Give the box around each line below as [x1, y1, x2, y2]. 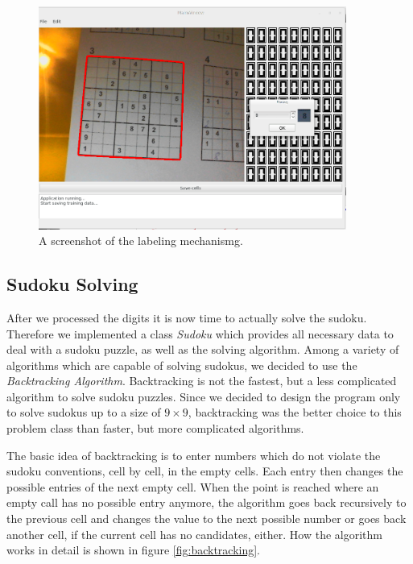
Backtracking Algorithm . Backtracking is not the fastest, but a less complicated [6, 372, 397, 389]
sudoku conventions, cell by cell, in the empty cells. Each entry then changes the [6, 462, 403, 479]
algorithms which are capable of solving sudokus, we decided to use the [6, 356, 357, 373]
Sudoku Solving [6, 272, 138, 297]
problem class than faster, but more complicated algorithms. [6, 420, 304, 437]
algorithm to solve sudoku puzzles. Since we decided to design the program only [6, 388, 401, 404]
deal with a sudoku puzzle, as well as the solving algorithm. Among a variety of [6, 341, 399, 358]
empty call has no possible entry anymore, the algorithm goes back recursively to [6, 494, 407, 511]
